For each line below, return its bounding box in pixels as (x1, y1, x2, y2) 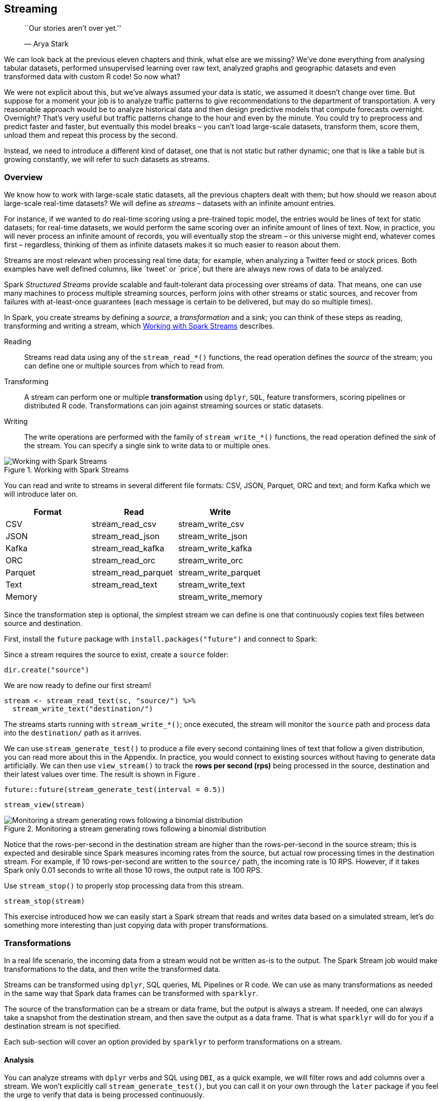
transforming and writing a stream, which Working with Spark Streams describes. (4, 322, 275, 331)
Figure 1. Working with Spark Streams (4, 465, 129, 475)
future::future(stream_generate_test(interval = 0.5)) (4, 785, 226, 794)
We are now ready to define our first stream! (4, 681, 152, 690)
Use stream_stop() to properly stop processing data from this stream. (4, 881, 244, 890)
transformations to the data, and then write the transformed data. (4, 964, 221, 973)
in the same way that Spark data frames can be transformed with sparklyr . (4, 988, 258, 998)
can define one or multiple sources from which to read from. (24, 361, 225, 371)
